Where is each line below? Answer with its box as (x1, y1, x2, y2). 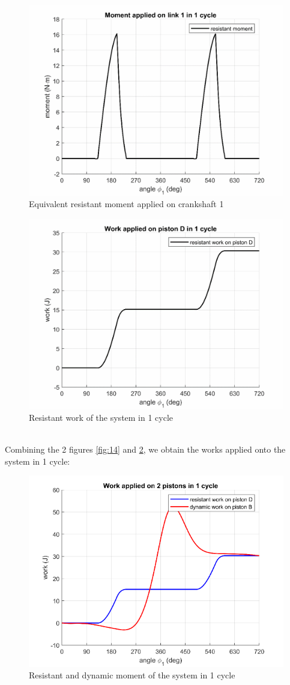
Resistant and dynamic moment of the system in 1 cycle (29, 669, 235, 681)
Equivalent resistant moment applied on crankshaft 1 (29, 198, 224, 210)
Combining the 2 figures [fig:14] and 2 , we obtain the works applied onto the (5, 443, 286, 456)
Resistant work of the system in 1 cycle (29, 411, 174, 423)
